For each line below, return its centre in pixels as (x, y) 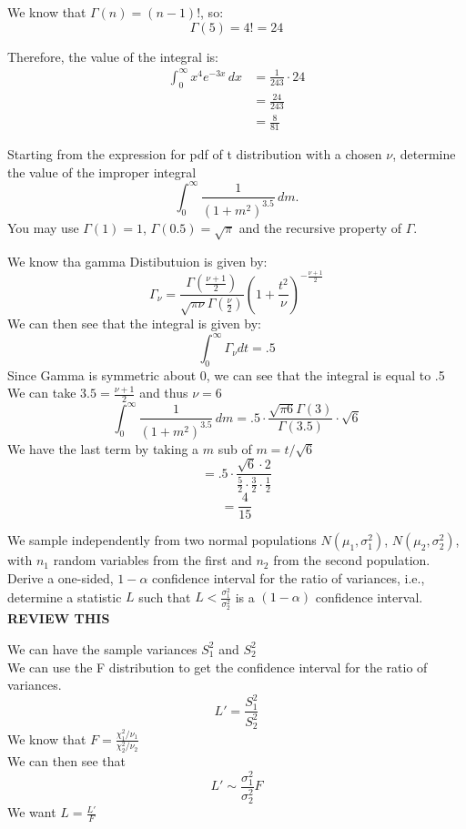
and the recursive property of (320, 227)
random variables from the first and (152, 560)
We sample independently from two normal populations (162, 540)
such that (165, 596)
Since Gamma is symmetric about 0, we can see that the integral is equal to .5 (226, 374)
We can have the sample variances (102, 648)
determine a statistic (65, 596)
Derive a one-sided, (61, 578)
